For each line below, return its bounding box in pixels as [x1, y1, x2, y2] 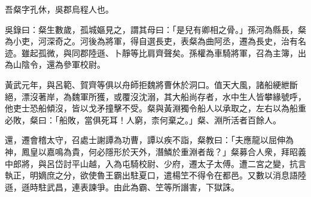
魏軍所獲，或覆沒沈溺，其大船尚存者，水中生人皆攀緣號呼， [71, 90, 306, 102]
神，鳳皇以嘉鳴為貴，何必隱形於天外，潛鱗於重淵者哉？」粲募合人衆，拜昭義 [5, 145, 306, 157]
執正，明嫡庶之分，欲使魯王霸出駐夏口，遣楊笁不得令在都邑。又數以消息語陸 [5, 169, 306, 181]
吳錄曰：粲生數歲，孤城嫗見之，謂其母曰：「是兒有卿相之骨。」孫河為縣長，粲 [5, 23, 306, 35]
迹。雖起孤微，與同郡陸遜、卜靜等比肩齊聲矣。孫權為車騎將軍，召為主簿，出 [5, 46, 306, 59]
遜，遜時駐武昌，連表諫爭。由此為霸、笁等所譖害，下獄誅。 [5, 180, 239, 193]
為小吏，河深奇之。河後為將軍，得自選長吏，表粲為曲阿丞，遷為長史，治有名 [5, 35, 306, 47]
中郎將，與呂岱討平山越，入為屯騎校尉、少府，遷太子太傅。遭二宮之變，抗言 [5, 157, 306, 169]
